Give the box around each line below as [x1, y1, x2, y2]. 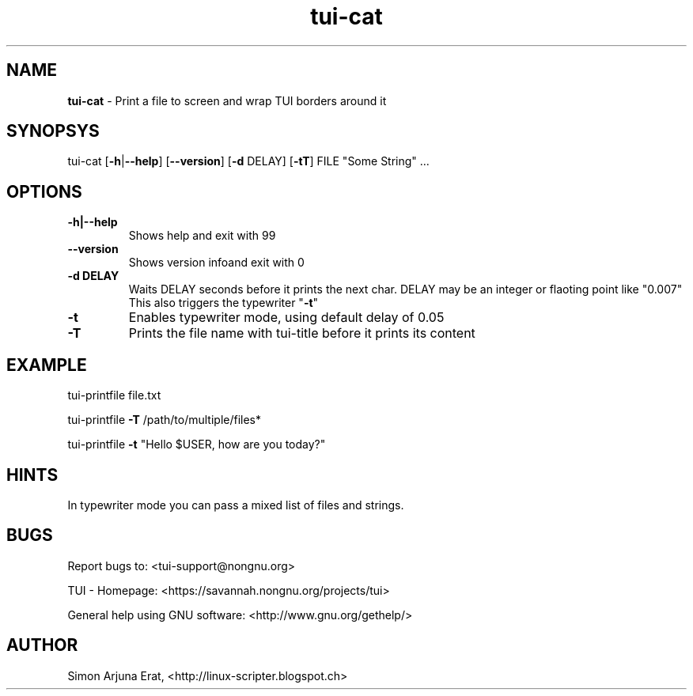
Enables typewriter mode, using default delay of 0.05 [128, 309, 445, 326]
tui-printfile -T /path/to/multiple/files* [67, 413, 262, 427]
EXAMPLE [6, 354, 87, 375]
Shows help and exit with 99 [128, 229, 276, 243]
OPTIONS [6, 181, 82, 202]
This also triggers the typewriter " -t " [128, 296, 319, 310]
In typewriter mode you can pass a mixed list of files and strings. [67, 497, 404, 512]
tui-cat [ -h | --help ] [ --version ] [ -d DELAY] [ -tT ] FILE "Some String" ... [67, 154, 430, 168]
